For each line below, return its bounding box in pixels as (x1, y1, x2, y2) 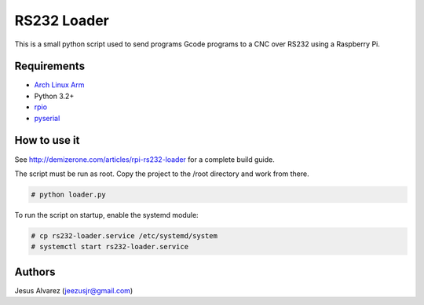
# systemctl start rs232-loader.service (31, 242, 188, 252)
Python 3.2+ (34, 91, 75, 101)
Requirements (14, 60, 86, 73)
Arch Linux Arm (34, 80, 85, 90)
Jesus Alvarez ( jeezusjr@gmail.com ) (14, 285, 133, 295)
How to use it (14, 134, 80, 147)
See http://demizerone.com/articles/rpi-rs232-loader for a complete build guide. (14, 154, 275, 164)
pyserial (34, 113, 60, 123)
